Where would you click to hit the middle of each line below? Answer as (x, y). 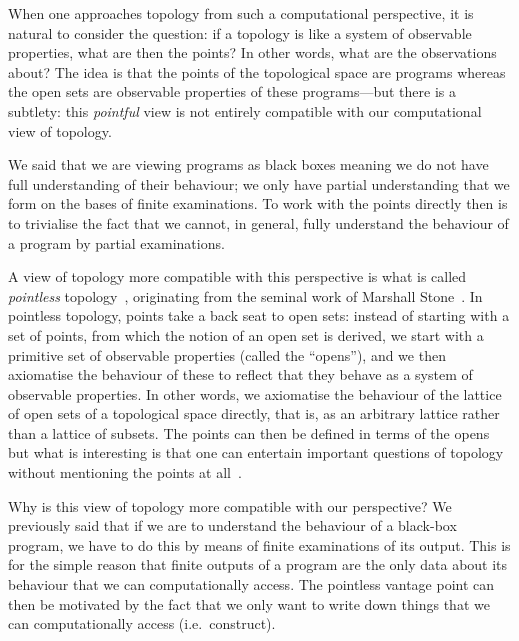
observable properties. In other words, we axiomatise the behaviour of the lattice (255, 393)
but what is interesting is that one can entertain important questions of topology (256, 452)
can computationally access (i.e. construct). (142, 623)
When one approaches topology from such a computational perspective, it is (241, 13)
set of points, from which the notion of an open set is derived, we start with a (246, 334)
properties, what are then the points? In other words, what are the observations (252, 52)
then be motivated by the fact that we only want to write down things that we (249, 603)
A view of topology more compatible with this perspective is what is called (237, 276)
